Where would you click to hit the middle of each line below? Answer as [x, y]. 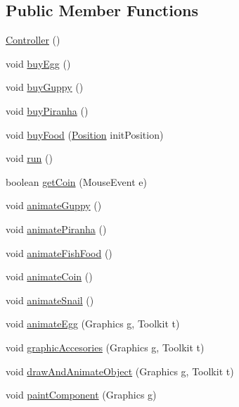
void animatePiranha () [56, 228]
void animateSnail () [50, 300]
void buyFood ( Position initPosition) [85, 134]
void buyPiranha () [47, 110]
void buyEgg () [38, 63]
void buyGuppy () [45, 87]
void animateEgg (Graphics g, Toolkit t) [93, 324]
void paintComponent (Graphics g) [81, 395]
